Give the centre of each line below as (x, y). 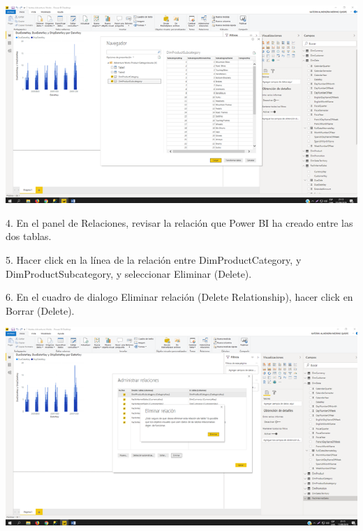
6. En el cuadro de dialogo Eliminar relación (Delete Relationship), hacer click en (179, 297)
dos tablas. (29, 236)
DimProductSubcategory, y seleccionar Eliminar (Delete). (129, 273)
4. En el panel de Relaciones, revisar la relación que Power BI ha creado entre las (179, 222)
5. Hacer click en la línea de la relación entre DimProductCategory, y (154, 260)
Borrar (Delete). (40, 310)
